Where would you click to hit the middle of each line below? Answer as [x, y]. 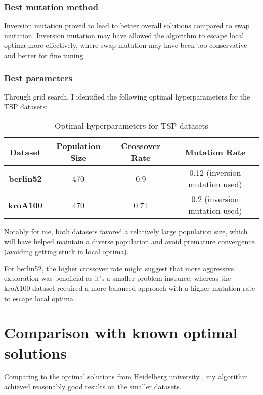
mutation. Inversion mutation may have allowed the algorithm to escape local [124, 35]
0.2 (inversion [215, 199]
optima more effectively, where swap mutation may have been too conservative [126, 45]
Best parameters [38, 78]
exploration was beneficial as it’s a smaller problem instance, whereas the [118, 278]
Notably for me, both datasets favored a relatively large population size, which [126, 231]
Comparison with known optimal [121, 333]
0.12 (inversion [215, 172]
